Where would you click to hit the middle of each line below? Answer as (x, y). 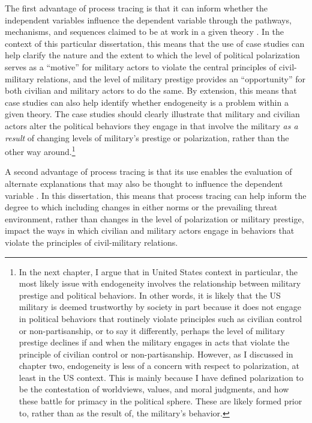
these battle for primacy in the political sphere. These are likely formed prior (160, 401)
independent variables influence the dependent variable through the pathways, (148, 20)
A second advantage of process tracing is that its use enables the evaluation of (148, 172)
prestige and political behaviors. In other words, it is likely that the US (150, 295)
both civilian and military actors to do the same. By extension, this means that (151, 90)
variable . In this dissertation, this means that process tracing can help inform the (156, 195)
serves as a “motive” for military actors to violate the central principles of (141, 66)
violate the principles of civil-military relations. (91, 242)
